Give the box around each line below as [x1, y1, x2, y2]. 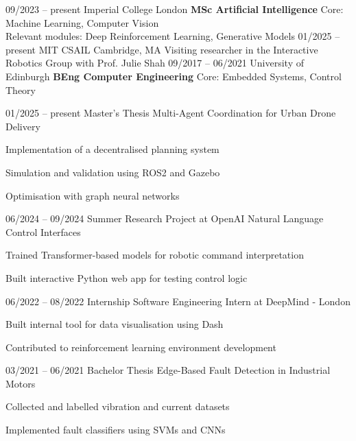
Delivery [5, 119, 40, 133]
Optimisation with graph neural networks [5, 188, 180, 202]
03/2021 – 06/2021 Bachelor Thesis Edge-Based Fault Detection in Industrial [5, 363, 331, 377]
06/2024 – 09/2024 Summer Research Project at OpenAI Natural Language [5, 211, 324, 226]
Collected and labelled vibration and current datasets [5, 399, 230, 414]
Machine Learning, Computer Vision [5, 15, 159, 29]
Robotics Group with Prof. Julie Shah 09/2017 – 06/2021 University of [5, 56, 305, 70]
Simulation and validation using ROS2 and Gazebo [5, 165, 220, 179]
